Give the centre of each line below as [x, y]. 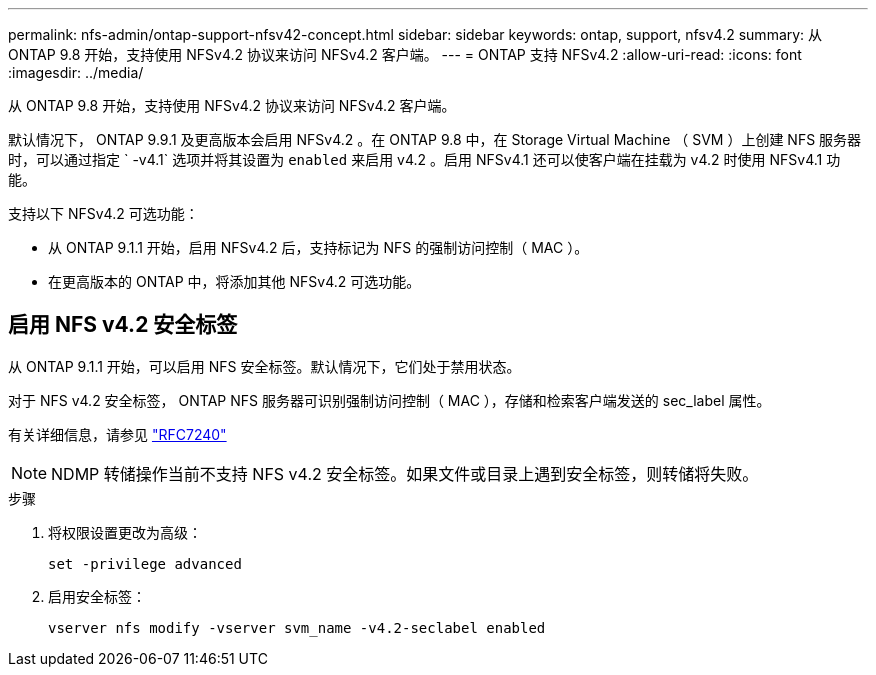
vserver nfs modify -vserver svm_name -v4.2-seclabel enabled [297, 627]
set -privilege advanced [145, 563]
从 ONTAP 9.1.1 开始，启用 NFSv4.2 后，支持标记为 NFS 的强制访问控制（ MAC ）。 [318, 247]
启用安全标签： [97, 596]
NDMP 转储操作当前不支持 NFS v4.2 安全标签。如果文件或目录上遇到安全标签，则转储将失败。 [405, 473]
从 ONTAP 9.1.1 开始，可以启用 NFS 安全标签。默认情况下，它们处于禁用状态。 [264, 366]
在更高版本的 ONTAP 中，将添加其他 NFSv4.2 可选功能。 [234, 281]
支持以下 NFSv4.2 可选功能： [103, 213]
